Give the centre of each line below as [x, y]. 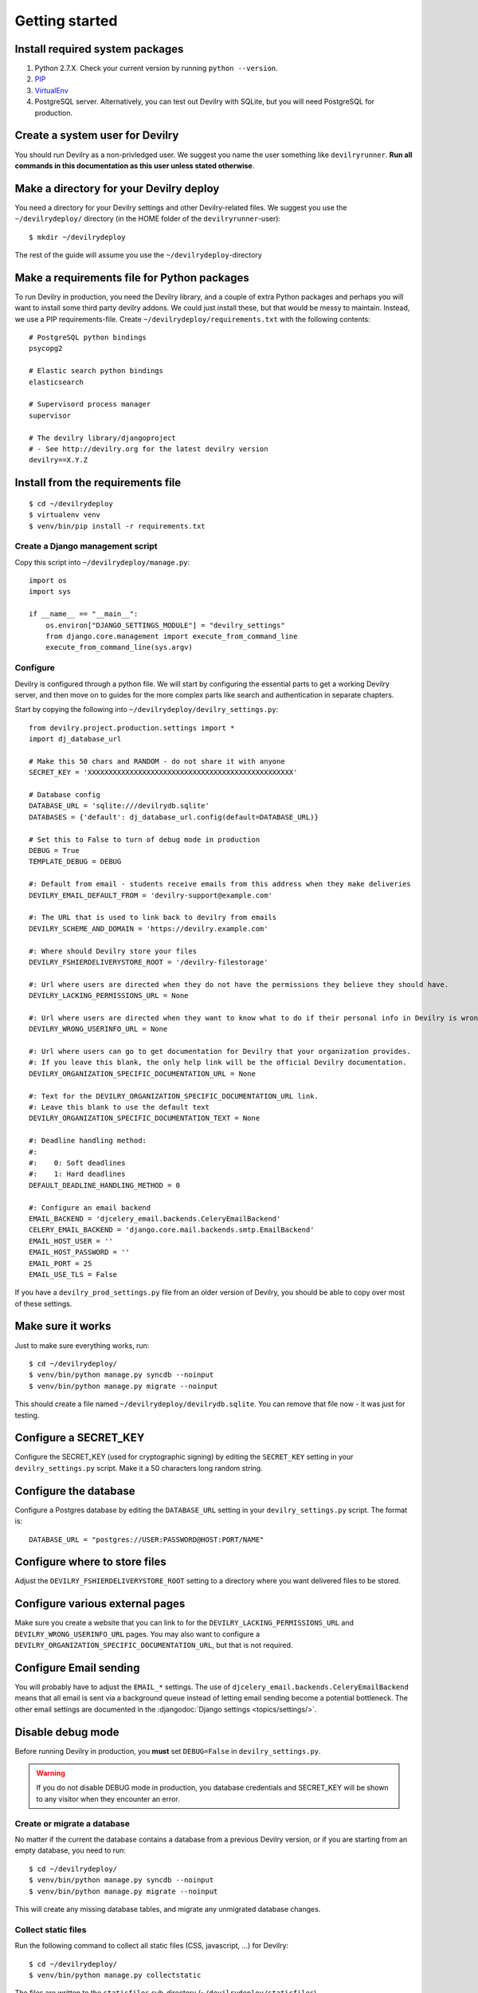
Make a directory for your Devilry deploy [117, 189]
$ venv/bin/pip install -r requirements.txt [118, 526]
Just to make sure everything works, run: [82, 1345]
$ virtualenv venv [65, 515]
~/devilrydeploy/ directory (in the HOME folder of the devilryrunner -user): [148, 218]
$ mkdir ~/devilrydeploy [77, 237]
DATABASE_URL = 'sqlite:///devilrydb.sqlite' [119, 806]
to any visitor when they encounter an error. [108, 1798]
